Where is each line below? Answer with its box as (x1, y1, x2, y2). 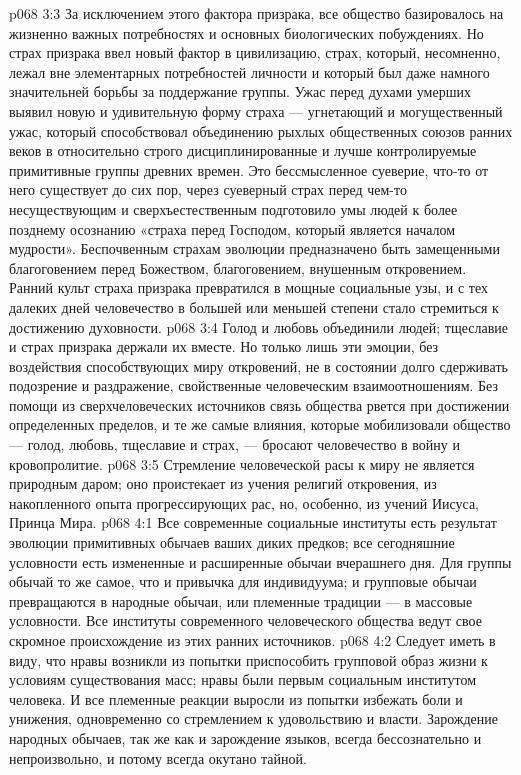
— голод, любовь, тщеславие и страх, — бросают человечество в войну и (9, 434, 460, 455)
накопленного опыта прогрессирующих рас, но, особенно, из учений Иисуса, (9, 492, 479, 513)
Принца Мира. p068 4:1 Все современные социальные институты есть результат (9, 512, 497, 533)
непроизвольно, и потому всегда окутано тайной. (9, 747, 307, 768)
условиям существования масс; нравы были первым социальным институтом (9, 669, 477, 690)
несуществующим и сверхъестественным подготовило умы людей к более (9, 198, 458, 219)
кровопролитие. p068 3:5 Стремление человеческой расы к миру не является (9, 453, 475, 474)
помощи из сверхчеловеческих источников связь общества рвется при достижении (9, 394, 510, 415)
